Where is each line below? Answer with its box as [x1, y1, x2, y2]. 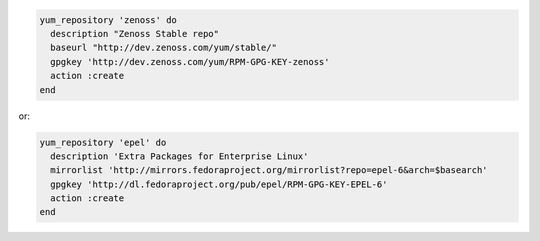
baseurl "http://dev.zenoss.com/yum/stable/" [50, 42, 277, 54]
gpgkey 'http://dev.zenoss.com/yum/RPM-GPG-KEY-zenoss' [50, 56, 330, 67]
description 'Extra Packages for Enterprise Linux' [50, 150, 309, 162]
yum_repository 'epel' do [39, 136, 167, 148]
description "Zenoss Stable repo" [50, 28, 220, 39]
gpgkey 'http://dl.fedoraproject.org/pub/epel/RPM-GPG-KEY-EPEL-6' [50, 178, 388, 190]
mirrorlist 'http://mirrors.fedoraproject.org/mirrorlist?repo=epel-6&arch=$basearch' [50, 165, 489, 176]
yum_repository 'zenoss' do [39, 14, 177, 25]
